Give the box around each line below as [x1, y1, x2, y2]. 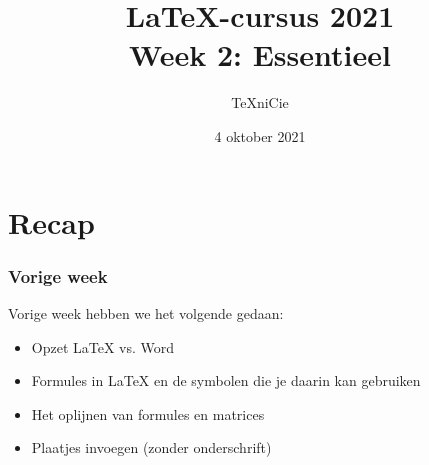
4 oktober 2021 [214, 125, 306, 146]
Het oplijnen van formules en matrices [31, 403, 265, 424]
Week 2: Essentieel [129, 34, 391, 75]
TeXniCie [231, 92, 289, 113]
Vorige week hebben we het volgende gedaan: [8, 302, 284, 323]
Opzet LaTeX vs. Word [31, 336, 175, 357]
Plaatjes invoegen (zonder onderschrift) [31, 437, 272, 458]
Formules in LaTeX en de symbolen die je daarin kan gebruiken [31, 370, 421, 391]
